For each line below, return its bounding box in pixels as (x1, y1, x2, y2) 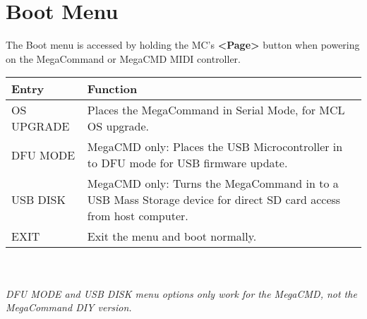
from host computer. (87, 207, 188, 224)
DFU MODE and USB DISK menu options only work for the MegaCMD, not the (6, 286, 357, 301)
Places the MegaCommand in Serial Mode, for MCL (87, 102, 345, 119)
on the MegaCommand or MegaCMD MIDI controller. (6, 51, 241, 66)
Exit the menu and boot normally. (87, 228, 257, 245)
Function (87, 80, 138, 97)
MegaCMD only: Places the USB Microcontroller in (87, 138, 343, 155)
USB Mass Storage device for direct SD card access (87, 191, 341, 208)
